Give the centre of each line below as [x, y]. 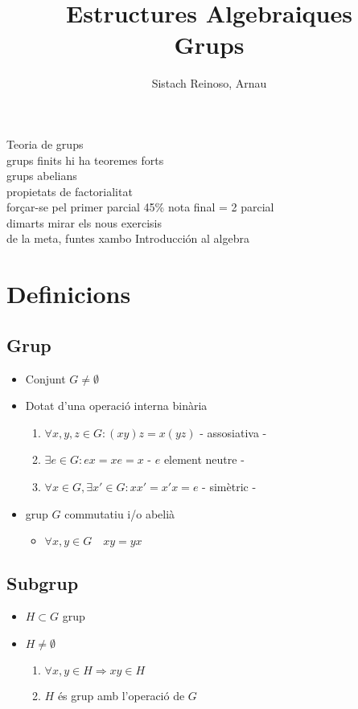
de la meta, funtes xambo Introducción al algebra [128, 238]
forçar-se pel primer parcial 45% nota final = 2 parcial [140, 207]
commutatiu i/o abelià [120, 513]
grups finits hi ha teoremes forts [85, 160]
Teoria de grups [45, 143]
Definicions [69, 294]
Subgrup [43, 582]
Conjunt [45, 378]
